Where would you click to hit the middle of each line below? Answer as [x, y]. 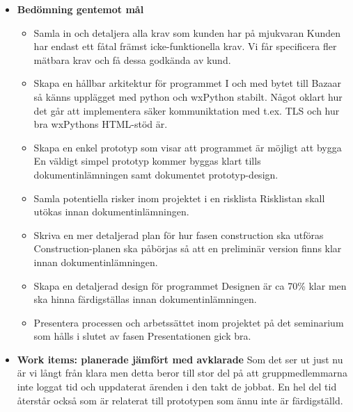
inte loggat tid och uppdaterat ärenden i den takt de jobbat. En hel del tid [177, 387]
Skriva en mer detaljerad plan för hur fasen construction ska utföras [179, 234]
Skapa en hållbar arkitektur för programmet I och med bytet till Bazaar [188, 83]
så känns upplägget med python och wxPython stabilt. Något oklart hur [188, 96]
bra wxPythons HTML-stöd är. [101, 124]
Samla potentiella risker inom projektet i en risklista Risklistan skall [179, 198]
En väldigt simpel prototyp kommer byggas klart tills [147, 161]
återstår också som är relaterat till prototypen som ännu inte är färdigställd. [180, 400]
